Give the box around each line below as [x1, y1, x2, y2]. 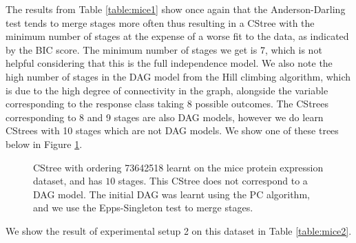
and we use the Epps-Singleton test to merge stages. [33, 200, 253, 215]
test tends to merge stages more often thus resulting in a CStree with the [6, 15, 315, 30]
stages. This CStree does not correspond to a [118, 173, 308, 188]
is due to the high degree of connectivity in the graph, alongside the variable [6, 83, 328, 97]
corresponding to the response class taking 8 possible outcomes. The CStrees [6, 96, 329, 111]
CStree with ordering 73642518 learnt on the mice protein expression [33, 160, 324, 174]
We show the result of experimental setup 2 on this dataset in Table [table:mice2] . [6, 223, 352, 237]
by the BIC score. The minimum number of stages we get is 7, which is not [6, 42, 322, 56]
